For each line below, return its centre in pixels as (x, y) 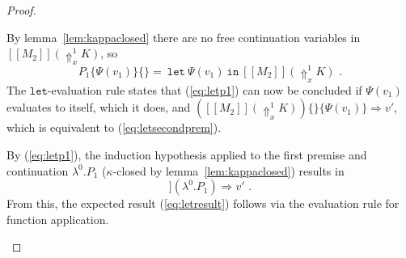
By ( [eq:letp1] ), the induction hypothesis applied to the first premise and (187, 155)
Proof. (21, 10)
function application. (58, 219)
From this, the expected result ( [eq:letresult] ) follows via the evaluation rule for (203, 203)
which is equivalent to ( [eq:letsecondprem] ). (114, 127)
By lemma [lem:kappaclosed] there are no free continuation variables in (184, 37)
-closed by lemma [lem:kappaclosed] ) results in (228, 170)
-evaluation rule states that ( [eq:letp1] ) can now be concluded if (205, 89)
